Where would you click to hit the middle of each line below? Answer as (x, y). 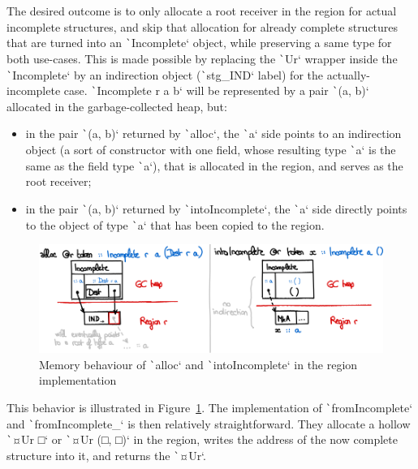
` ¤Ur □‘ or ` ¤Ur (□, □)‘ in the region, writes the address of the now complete (202, 439)
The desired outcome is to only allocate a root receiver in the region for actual (202, 11)
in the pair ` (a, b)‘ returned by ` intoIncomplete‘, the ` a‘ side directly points (216, 208)
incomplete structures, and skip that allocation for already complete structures (203, 26)
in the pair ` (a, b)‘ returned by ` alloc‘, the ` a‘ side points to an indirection (213, 133)
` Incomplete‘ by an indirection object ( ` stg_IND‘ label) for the (165, 74)
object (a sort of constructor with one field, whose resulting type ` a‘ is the (211, 150)
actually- (348, 74)
